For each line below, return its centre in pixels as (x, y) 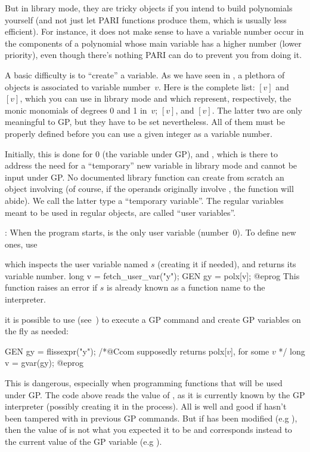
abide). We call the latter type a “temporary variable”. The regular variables (144, 200)
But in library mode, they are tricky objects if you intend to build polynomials (149, 8)
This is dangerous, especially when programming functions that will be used (144, 383)
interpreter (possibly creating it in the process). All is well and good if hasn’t (146, 406)
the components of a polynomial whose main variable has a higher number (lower (153, 43)
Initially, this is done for (49, 153)
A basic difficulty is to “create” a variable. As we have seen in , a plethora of (145, 74)
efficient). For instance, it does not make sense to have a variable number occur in (154, 31)
